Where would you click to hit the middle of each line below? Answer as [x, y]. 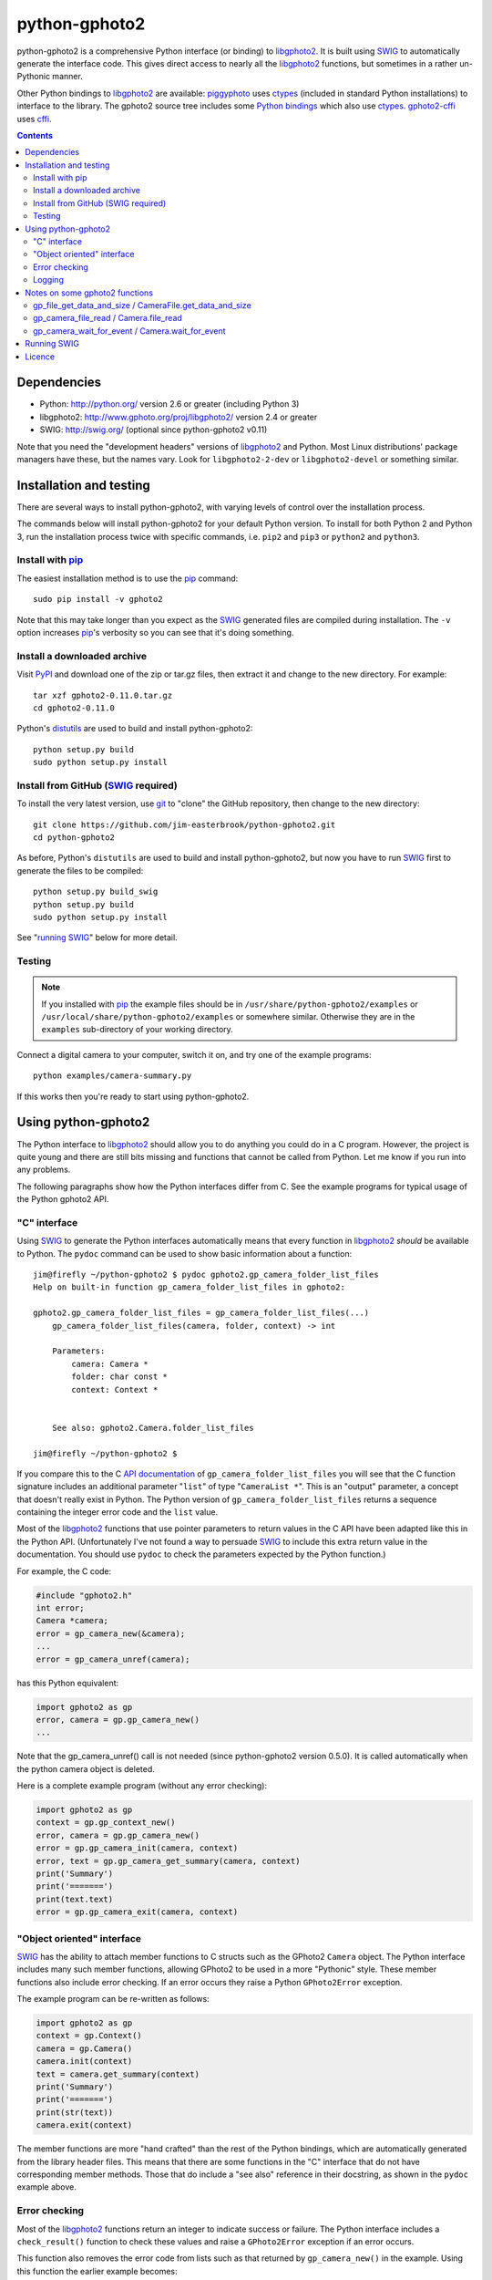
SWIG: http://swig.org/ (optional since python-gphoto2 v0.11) [154, 430]
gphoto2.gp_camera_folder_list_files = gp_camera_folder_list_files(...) [201, 1313]
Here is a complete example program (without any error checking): [142, 1786]
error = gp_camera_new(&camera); [111, 1633]
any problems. [44, 1170]
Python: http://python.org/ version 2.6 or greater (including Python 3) [169, 404]
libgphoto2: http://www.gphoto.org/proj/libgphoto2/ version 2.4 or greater [179, 417]
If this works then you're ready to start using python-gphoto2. [133, 1096]
